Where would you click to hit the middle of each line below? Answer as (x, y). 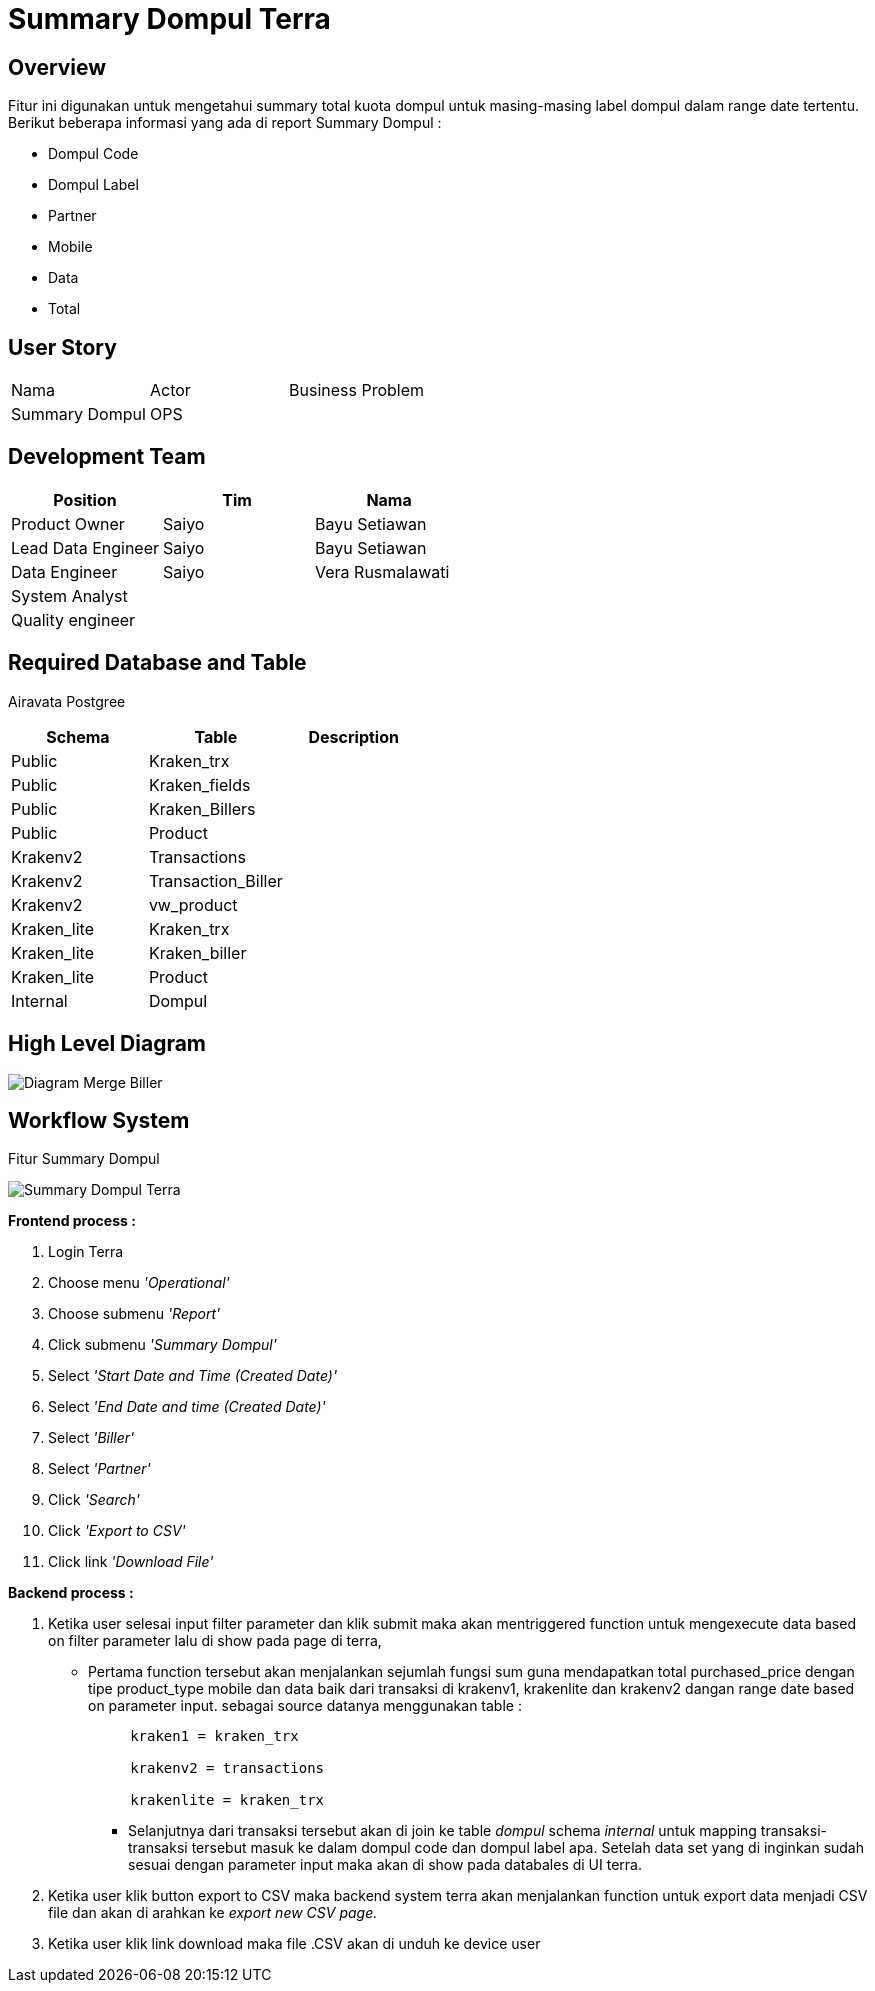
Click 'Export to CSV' (117, 1531)
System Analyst (69, 595)
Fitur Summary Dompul (84, 1159)
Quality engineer (73, 619)
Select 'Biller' (91, 1438)
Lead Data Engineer (85, 547)
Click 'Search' (94, 1500)
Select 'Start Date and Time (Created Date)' (193, 1376)
